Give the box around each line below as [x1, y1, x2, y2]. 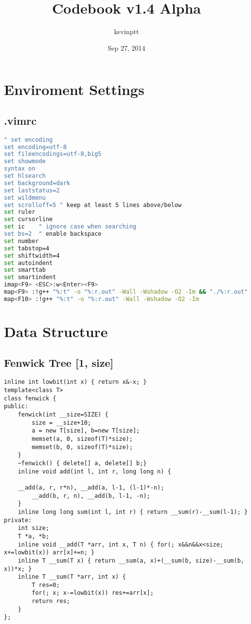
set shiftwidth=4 [4, 252, 60, 259]
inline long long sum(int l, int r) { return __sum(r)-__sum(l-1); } [18, 508, 248, 515]
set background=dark [4, 179, 71, 187]
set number [4, 237, 39, 245]
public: [4, 403, 29, 410]
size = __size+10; [32, 419, 91, 426]
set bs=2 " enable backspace [4, 230, 102, 238]
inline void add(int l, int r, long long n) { [18, 468, 171, 475]
